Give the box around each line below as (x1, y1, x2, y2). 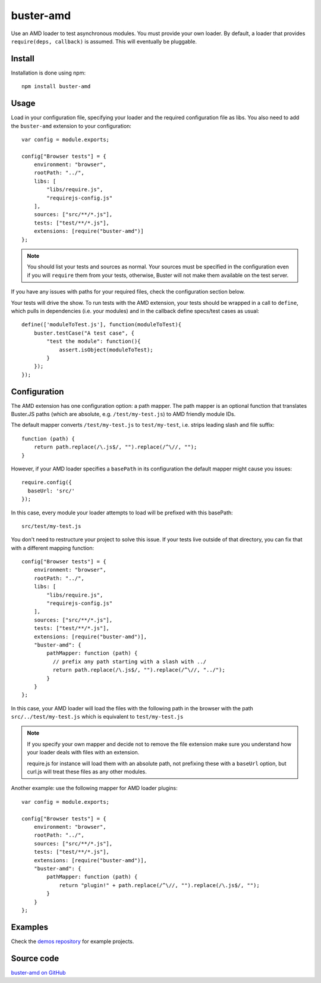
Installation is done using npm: (11, 69, 86, 76)
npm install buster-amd (21, 83, 91, 90)
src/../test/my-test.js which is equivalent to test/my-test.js (11, 713, 184, 720)
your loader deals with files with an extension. (27, 749, 140, 756)
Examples (11, 922, 49, 932)
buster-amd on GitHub (11, 969, 66, 976)
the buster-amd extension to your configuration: (11, 122, 132, 129)
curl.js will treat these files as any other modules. (27, 768, 147, 775)
